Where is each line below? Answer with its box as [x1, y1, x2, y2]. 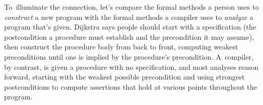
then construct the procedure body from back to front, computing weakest [4, 41, 238, 52]
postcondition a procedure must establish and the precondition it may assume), [4, 31, 254, 42]
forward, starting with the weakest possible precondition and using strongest [4, 71, 245, 82]
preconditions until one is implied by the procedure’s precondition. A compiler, [4, 51, 254, 62]
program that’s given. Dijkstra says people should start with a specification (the [4, 21, 256, 32]
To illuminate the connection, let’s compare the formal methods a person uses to [4, 2, 259, 12]
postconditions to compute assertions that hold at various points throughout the [4, 81, 257, 92]
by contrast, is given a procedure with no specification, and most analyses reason [4, 61, 259, 72]
